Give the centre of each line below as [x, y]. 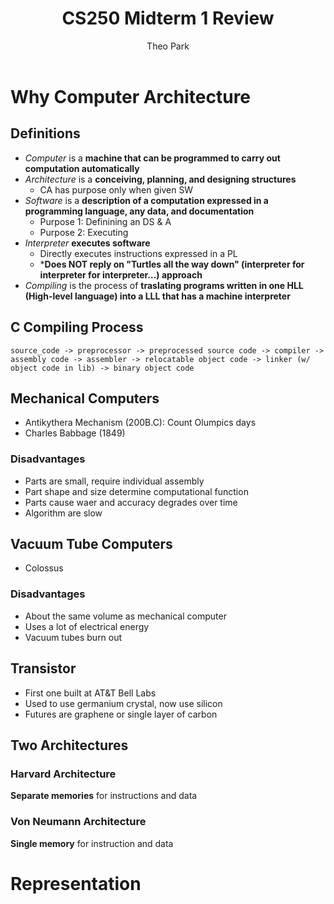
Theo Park [168, 46]
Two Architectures [69, 745]
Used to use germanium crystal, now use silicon [123, 703]
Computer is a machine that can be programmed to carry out [152, 158]
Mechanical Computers [85, 398]
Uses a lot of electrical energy [87, 626]
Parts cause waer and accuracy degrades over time [131, 502]
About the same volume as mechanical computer [125, 616]
